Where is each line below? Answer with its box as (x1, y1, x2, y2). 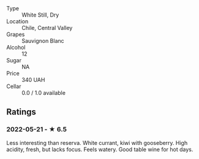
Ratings (6, 107, 37, 117)
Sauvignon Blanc (21, 37, 64, 44)
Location (6, 18, 29, 25)
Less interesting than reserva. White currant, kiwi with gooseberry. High (6, 139, 188, 146)
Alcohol (6, 44, 26, 51)
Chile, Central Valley (21, 24, 73, 31)
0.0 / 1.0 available (21, 89, 66, 96)
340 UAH (21, 76, 45, 83)
